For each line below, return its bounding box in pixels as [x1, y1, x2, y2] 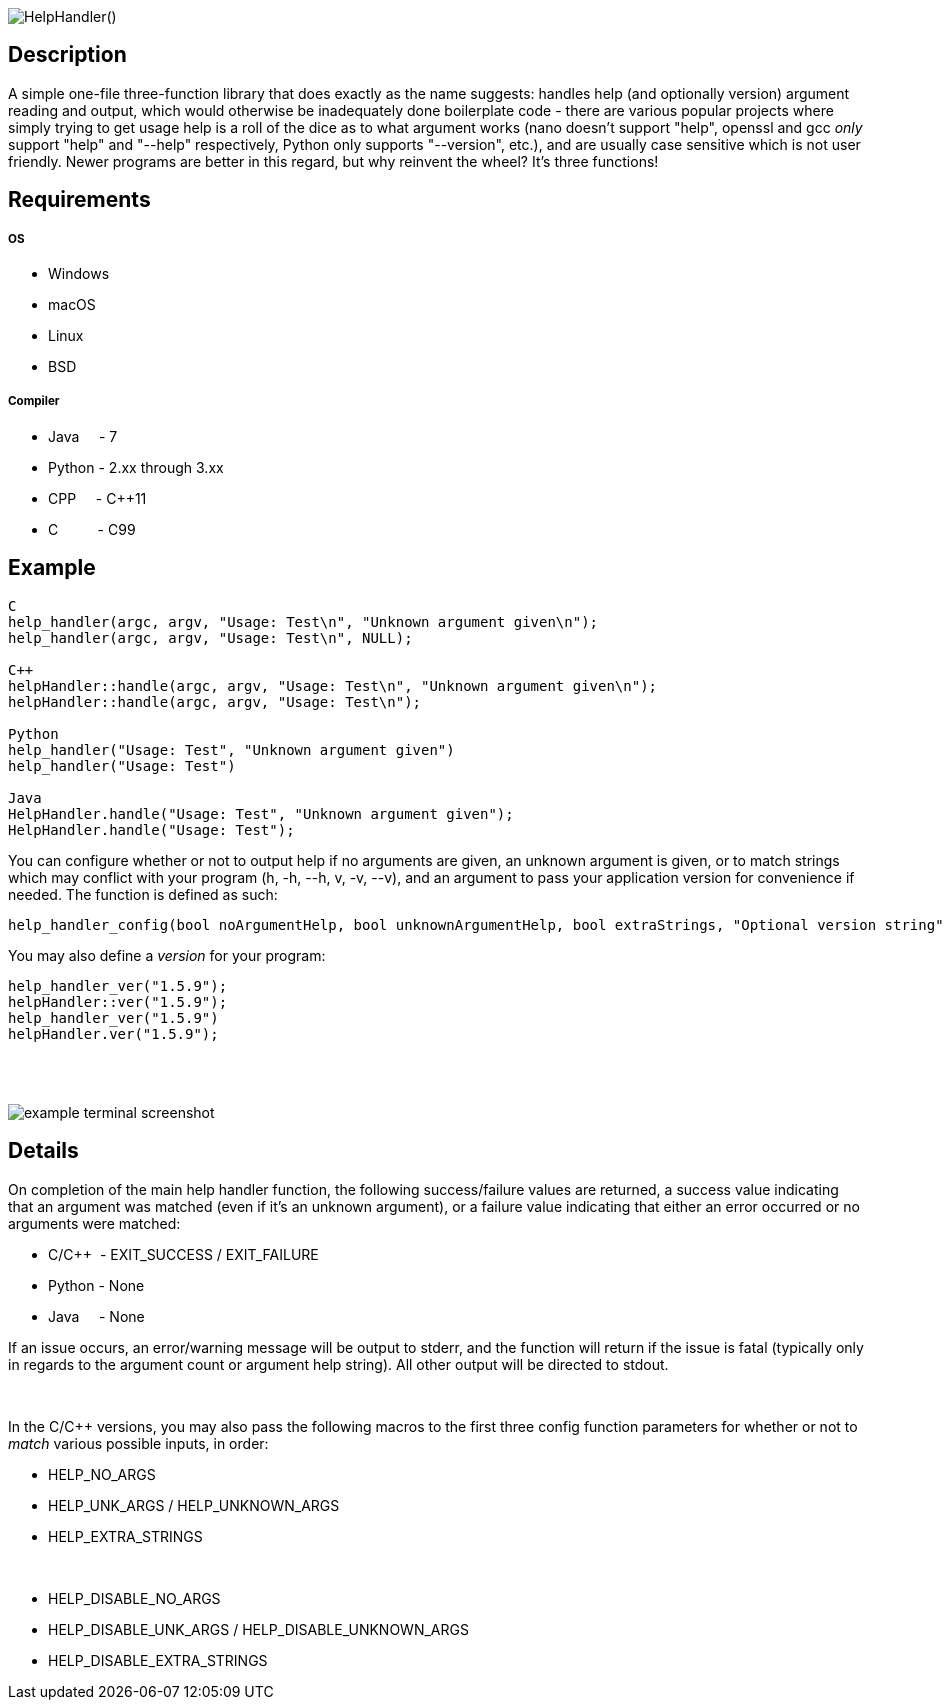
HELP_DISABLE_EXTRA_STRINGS [48, 1651, 268, 1669]
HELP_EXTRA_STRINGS [48, 1527, 203, 1545]
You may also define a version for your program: [8, 946, 326, 964]
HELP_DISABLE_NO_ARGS [48, 1589, 221, 1607]
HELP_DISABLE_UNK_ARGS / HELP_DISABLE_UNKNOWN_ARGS [48, 1620, 469, 1638]
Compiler [8, 394, 60, 409]
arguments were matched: [8, 1214, 181, 1232]
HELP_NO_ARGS [48, 1465, 156, 1483]
